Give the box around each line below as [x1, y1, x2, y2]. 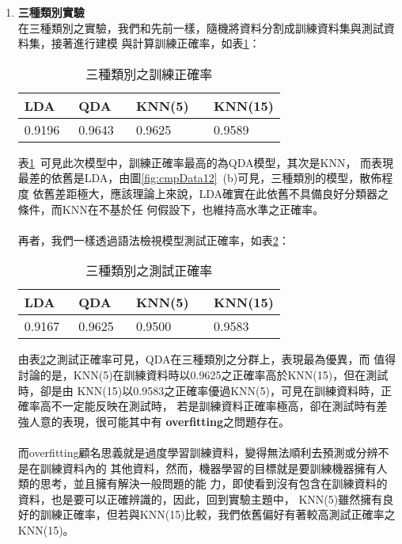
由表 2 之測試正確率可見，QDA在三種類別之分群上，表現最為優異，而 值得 [17, 351, 396, 367]
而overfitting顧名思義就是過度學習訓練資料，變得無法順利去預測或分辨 [17, 443, 378, 460]
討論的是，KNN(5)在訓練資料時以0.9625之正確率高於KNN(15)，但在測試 [17, 366, 389, 382]
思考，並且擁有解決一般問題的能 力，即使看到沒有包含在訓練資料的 [40, 475, 388, 492]
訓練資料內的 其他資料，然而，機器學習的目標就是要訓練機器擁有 [40, 459, 377, 476]
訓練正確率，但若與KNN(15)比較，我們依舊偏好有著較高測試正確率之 [40, 506, 396, 523]
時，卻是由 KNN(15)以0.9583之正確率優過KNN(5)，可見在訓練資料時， [17, 382, 381, 398]
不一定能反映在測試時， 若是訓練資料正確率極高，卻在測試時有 [51, 398, 377, 414]
